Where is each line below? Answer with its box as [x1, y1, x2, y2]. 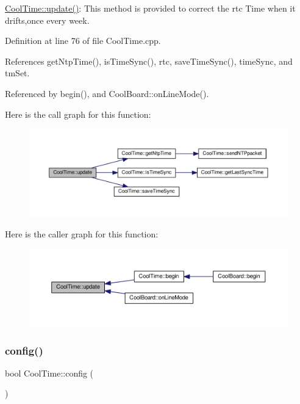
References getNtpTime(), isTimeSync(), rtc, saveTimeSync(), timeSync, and [5, 54, 293, 67]
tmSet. [5, 67, 30, 79]
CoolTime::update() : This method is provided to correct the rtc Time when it [5, 2, 296, 14]
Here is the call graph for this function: [5, 107, 151, 120]
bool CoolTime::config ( [5, 366, 94, 379]
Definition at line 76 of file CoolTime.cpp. [5, 34, 161, 47]
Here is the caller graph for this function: [5, 227, 159, 240]
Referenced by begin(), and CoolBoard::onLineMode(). [5, 87, 209, 99]
